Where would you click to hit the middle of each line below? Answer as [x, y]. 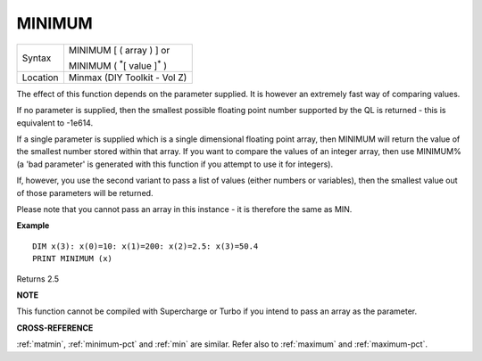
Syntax [37, 58]
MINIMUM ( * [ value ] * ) [117, 65]
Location [40, 78]
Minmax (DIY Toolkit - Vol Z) [128, 78]
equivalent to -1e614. [55, 123]
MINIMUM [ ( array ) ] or [119, 50]
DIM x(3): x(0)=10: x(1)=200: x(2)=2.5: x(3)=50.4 [145, 246]
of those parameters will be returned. [85, 193]
